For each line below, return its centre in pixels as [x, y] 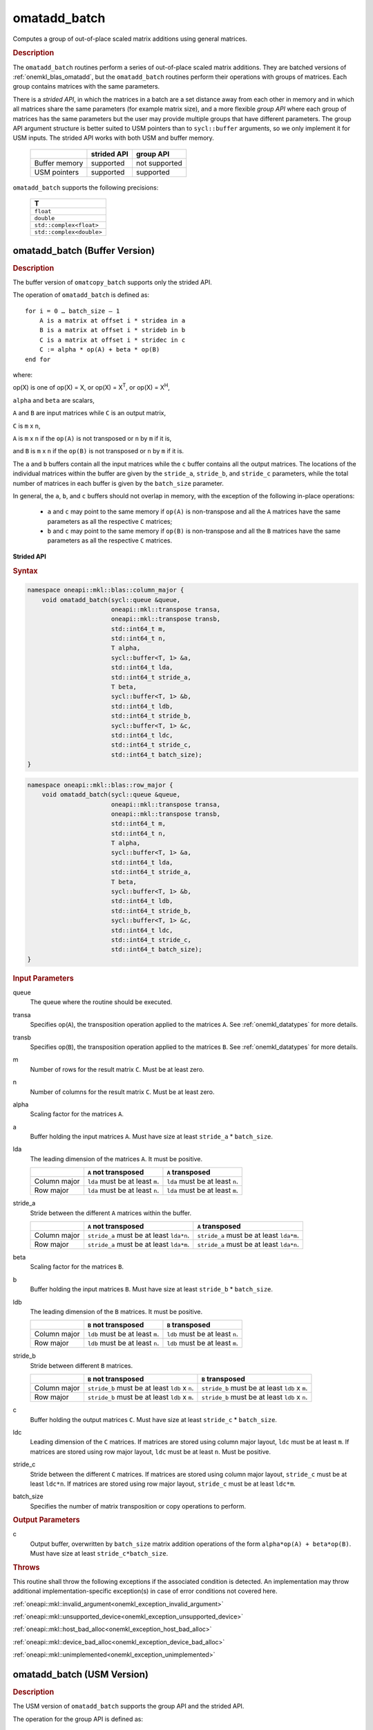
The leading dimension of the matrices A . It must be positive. [116, 1158]
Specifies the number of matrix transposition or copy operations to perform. [138, 1506]
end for [38, 359]
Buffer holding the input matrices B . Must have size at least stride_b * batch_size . [151, 1289]
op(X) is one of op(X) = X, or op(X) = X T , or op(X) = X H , [92, 387]
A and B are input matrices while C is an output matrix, [89, 413]
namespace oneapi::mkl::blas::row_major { [100, 785]
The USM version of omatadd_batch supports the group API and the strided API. [128, 1706]
